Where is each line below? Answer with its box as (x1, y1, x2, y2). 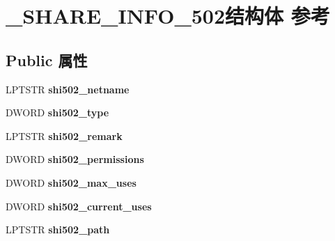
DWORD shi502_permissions (6, 152, 144, 166)
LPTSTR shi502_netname (6, 81, 130, 96)
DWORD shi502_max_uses (6, 175, 137, 189)
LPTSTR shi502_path (6, 222, 110, 237)
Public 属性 (6, 49, 88, 70)
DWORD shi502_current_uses (6, 199, 152, 213)
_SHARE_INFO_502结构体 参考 (6, 1, 330, 30)
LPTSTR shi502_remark (6, 128, 123, 143)
